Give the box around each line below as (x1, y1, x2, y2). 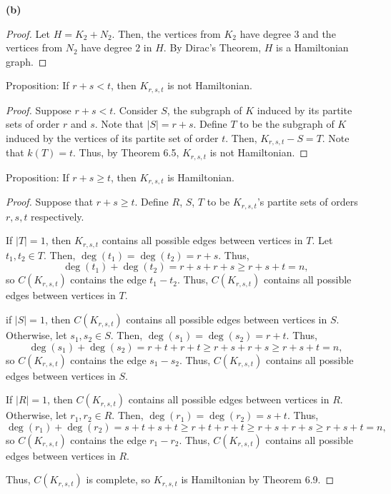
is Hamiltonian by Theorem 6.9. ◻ (181, 472, 335, 487)
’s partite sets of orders (257, 194, 358, 209)
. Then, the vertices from (112, 26, 221, 41)
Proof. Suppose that (6, 194, 94, 209)
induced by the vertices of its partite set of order (6, 131, 219, 146)
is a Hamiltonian (276, 40, 349, 55)
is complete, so (86, 472, 151, 487)
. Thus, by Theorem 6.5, (73, 145, 179, 160)
